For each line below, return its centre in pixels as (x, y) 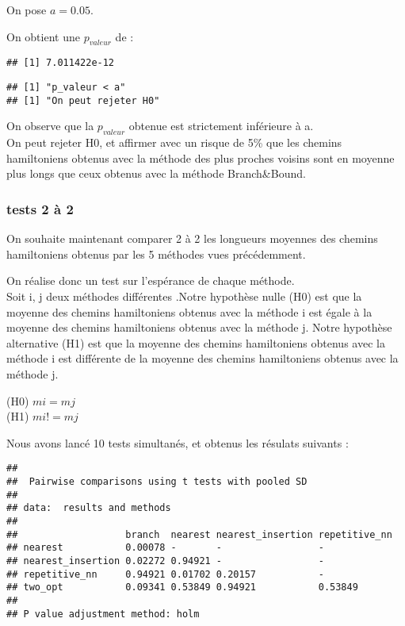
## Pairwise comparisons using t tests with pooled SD (157, 481)
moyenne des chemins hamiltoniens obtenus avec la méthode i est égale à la (189, 311)
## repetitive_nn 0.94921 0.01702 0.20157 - (165, 574)
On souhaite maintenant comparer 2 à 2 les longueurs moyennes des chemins (192, 238)
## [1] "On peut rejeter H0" (83, 100)
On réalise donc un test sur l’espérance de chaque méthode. (151, 280)
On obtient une (43, 36)
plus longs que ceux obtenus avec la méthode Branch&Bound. (156, 173)
